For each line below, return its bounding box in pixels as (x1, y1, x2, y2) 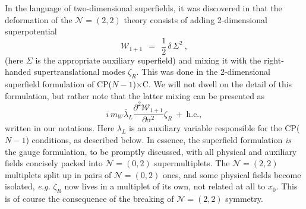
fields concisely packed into (5, 157, 103, 169)
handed (5, 65, 31, 78)
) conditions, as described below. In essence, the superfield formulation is (26, 134, 291, 145)
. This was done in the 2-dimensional (136, 65, 270, 78)
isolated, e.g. (5, 180, 51, 192)
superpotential (5, 25, 57, 37)
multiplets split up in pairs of (5, 168, 112, 180)
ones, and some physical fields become (162, 168, 301, 180)
